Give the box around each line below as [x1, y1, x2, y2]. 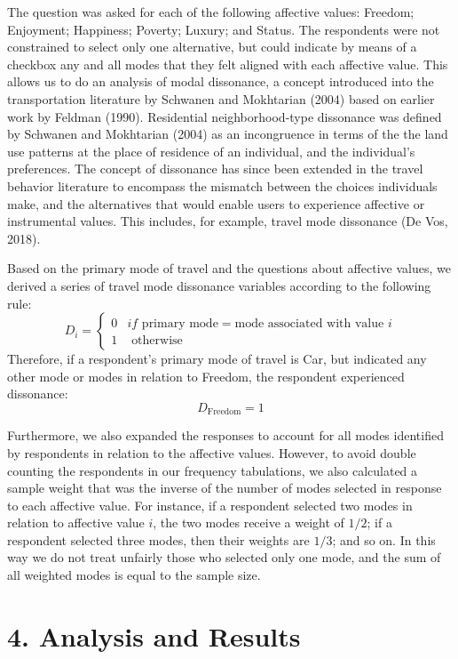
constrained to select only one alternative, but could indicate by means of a [7, 37, 417, 56]
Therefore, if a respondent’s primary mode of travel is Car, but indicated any [7, 350, 427, 368]
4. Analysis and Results [7, 617, 301, 654]
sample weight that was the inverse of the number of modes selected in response [7, 478, 442, 497]
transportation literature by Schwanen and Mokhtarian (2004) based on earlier [7, 89, 435, 108]
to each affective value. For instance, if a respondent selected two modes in [7, 495, 413, 514]
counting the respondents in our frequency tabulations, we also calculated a [7, 461, 418, 479]
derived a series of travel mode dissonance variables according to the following [7, 276, 431, 294]
